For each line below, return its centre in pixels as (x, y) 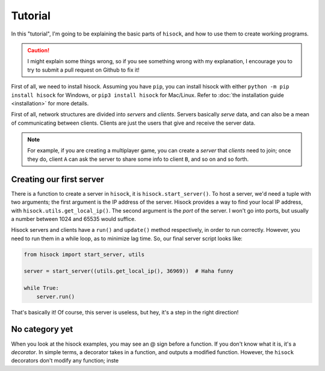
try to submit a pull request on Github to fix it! (83, 70)
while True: (42, 288)
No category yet (42, 329)
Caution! (39, 50)
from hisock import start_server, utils (84, 254)
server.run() (56, 296)
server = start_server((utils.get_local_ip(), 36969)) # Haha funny (128, 271)
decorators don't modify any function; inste (65, 361)
